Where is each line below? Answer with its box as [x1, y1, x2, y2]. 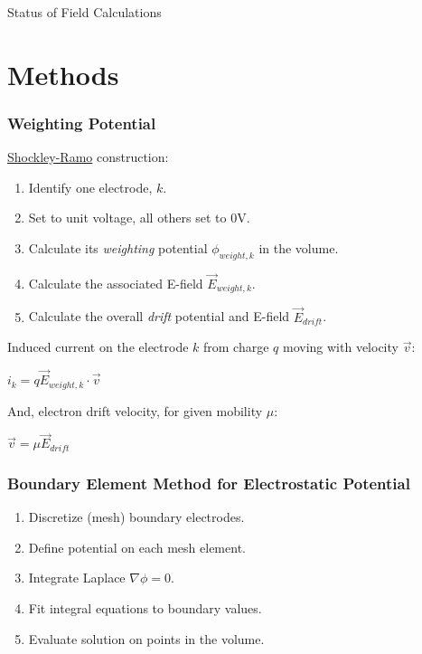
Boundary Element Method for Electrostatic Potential [7, 471, 410, 494]
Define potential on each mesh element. [28, 537, 246, 556]
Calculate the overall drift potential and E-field [28, 307, 290, 326]
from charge [203, 337, 269, 356]
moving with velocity [283, 337, 399, 356]
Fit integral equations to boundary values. [28, 598, 262, 617]
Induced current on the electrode [7, 337, 189, 356]
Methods [7, 55, 119, 92]
